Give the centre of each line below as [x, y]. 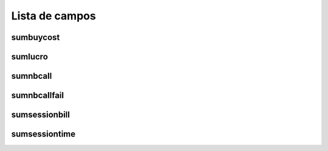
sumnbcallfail [37, 96]
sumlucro [30, 57]
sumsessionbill [40, 115]
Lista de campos [54, 16]
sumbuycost [36, 37]
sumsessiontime [43, 134]
